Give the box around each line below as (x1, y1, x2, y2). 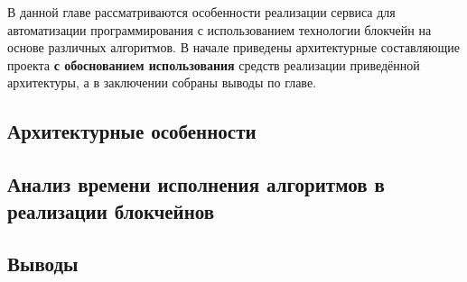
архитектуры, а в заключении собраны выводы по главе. (7, 73, 316, 92)
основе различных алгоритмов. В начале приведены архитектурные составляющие (7, 38, 460, 57)
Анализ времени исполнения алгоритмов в (7, 170, 385, 198)
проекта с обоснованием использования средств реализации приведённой (7, 55, 420, 74)
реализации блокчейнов (7, 196, 215, 224)
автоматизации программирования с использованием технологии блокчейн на (7, 20, 432, 39)
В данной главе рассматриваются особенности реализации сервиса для (7, 3, 396, 21)
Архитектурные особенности (7, 117, 257, 145)
